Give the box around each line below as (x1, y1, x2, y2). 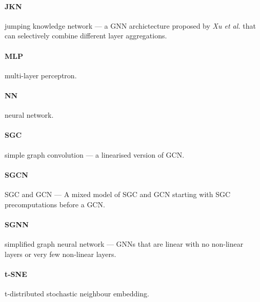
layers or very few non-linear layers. (5, 248, 116, 259)
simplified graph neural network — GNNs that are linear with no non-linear (5, 238, 244, 249)
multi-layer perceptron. (5, 70, 77, 80)
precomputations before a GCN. (5, 199, 105, 209)
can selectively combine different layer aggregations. (5, 30, 167, 41)
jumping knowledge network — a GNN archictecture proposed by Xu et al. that (5, 20, 256, 31)
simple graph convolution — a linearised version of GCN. (5, 149, 185, 160)
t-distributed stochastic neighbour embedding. (5, 288, 149, 298)
